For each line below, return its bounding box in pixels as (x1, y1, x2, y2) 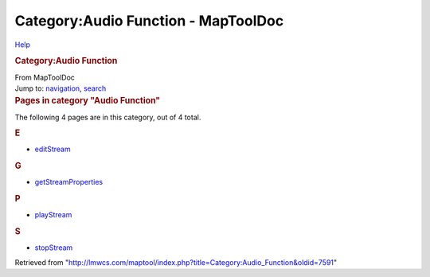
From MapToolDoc (14, 72, 76, 82)
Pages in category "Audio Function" (14, 96, 161, 107)
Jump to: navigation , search (14, 84, 107, 93)
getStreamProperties (34, 178, 104, 187)
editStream (34, 144, 71, 154)
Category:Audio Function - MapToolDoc (14, 12, 284, 29)
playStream (34, 210, 72, 220)
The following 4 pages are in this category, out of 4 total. (14, 112, 201, 122)
